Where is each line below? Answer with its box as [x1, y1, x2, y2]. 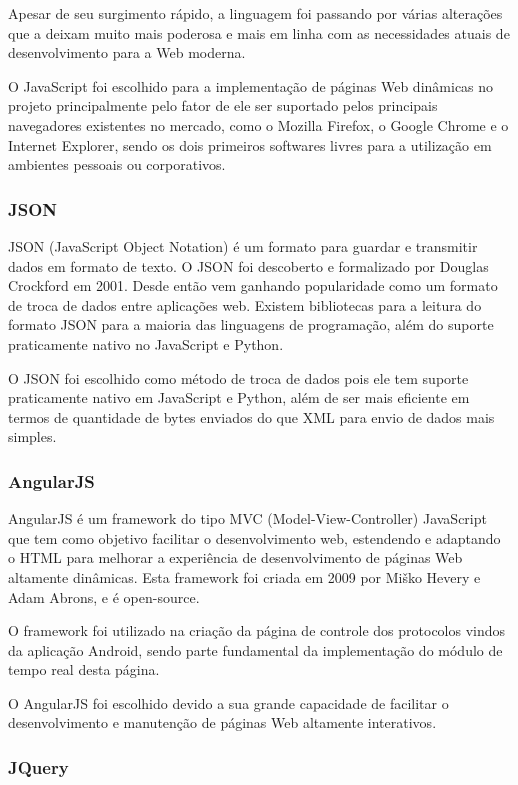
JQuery [8, 754, 69, 779]
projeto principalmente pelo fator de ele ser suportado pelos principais [8, 95, 438, 116]
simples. [8, 426, 57, 447]
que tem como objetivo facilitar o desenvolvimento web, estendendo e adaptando [8, 527, 501, 548]
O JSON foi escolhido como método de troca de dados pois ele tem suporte [8, 367, 469, 388]
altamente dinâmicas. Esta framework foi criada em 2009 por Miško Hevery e [8, 566, 481, 587]
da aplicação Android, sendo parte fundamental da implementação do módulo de [8, 639, 503, 660]
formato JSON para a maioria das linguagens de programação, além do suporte [8, 314, 494, 335]
